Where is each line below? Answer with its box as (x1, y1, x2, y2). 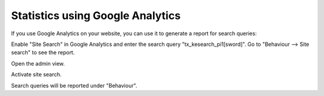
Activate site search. (11, 71, 62, 78)
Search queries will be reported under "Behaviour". (11, 82, 137, 89)
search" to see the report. (11, 49, 75, 56)
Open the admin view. (11, 60, 65, 67)
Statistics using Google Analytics (11, 9, 181, 22)
